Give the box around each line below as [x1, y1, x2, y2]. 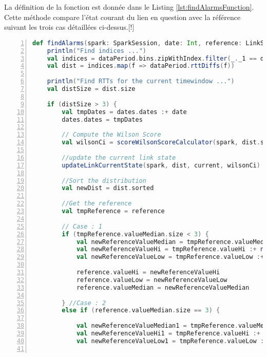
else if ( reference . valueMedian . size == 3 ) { [62, 307, 220, 314]
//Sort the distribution [62, 177, 146, 184]
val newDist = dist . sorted [62, 184, 154, 192]
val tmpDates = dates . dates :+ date [62, 108, 187, 116]
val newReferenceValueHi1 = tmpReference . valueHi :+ [76, 330, 260, 337]
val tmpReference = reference [62, 208, 165, 215]
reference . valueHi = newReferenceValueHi [76, 269, 220, 276]
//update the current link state [62, 154, 176, 161]
